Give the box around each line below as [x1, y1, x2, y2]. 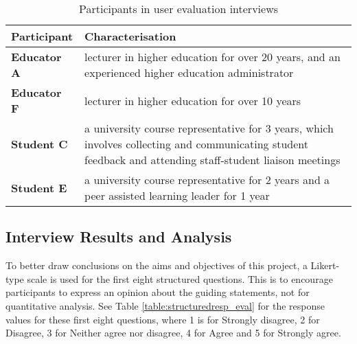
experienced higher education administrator [84, 65, 294, 80]
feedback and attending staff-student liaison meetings [84, 152, 341, 168]
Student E [11, 179, 67, 196]
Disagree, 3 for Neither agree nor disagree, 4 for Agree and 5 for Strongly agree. [5, 325, 341, 340]
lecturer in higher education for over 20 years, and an [84, 49, 341, 65]
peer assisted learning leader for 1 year [84, 187, 270, 203]
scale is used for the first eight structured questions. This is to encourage [27, 271, 333, 286]
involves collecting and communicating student [84, 136, 309, 152]
